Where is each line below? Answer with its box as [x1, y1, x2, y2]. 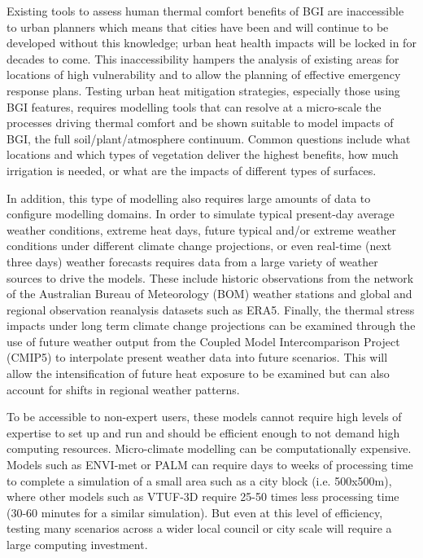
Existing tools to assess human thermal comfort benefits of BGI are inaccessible [7, 2, 404, 19]
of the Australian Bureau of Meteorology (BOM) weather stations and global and [7, 285, 412, 302]
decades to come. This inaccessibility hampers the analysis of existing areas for [7, 50, 399, 67]
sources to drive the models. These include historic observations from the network [7, 269, 414, 286]
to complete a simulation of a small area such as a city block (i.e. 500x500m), [7, 472, 392, 489]
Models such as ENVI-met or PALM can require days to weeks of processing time [7, 456, 413, 473]
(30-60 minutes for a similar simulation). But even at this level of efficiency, [7, 503, 383, 521]
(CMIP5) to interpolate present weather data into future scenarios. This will [7, 349, 388, 366]
